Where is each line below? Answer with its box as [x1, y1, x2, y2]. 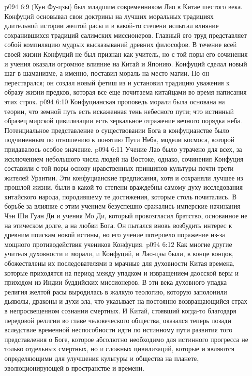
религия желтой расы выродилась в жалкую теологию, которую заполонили [4, 286, 227, 296]
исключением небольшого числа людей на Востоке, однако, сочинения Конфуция [4, 153, 244, 163]
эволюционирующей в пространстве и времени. [4, 362, 145, 373]
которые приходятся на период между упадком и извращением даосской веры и [4, 267, 239, 278]
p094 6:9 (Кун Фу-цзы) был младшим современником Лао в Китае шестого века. [4, 1, 243, 11]
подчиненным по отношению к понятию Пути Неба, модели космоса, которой [4, 134, 235, 145]
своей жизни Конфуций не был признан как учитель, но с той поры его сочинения [4, 49, 248, 59]
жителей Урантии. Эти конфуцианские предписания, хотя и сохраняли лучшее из [4, 172, 243, 182]
